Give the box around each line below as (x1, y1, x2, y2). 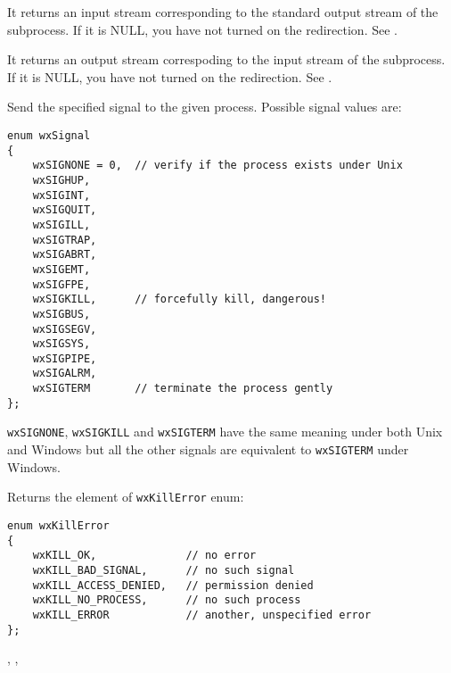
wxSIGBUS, (32, 307, 91, 320)
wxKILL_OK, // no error (32, 549, 257, 562)
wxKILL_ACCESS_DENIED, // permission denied (32, 578, 314, 592)
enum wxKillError (7, 519, 110, 532)
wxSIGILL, (32, 218, 91, 231)
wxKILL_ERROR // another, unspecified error (32, 608, 372, 621)
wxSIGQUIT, (32, 204, 97, 217)
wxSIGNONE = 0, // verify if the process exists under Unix (32, 159, 403, 172)
